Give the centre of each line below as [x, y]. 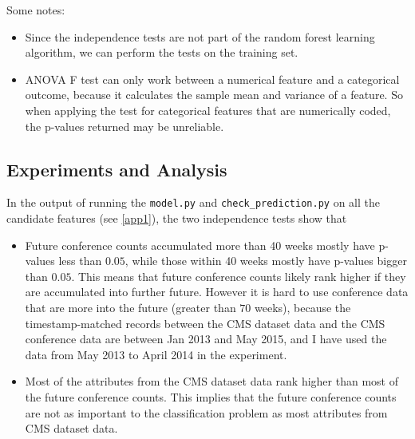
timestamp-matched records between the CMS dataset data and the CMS [205, 323]
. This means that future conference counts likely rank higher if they [239, 276]
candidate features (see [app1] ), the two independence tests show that [177, 218]
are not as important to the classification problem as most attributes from [206, 412]
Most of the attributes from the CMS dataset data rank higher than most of [211, 381]
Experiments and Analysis [117, 169]
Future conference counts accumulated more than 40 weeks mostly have [200, 245]
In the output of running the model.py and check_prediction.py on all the [193, 202]
